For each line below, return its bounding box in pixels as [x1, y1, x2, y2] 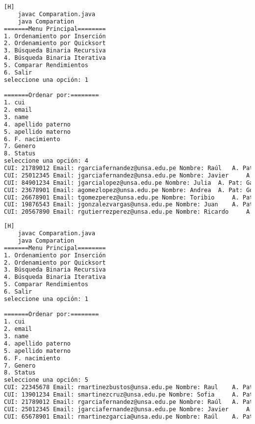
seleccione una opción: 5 [4, 376, 88, 384]
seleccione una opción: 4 [4, 157, 88, 165]
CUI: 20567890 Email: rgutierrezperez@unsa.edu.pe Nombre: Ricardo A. [4, 208, 254, 216]
